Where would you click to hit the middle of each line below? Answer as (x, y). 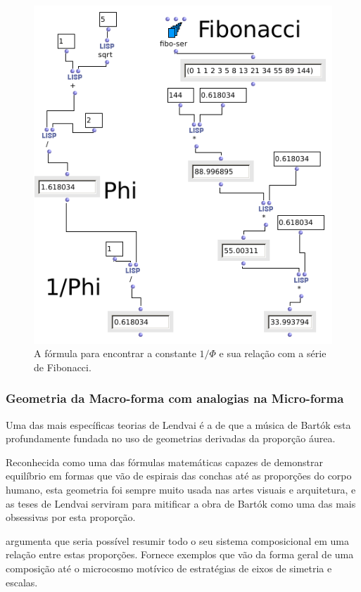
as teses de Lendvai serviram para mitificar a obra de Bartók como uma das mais (181, 503)
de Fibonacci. (63, 367)
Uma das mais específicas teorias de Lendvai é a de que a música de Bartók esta (178, 424)
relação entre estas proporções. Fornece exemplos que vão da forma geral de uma (180, 554)
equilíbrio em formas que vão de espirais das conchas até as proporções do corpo (179, 476)
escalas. (22, 582)
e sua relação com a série (273, 353)
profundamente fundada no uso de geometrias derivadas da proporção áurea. (171, 438)
